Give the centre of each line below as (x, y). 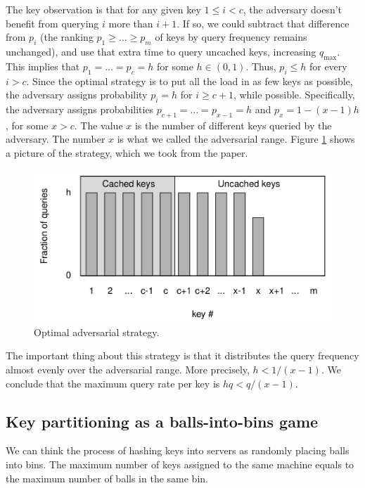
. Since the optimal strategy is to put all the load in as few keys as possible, (190, 81)
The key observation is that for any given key (103, 9)
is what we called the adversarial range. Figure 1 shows (236, 139)
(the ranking (66, 37)
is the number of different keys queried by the (233, 125)
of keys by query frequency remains (231, 37)
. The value (98, 125)
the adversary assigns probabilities (80, 109)
